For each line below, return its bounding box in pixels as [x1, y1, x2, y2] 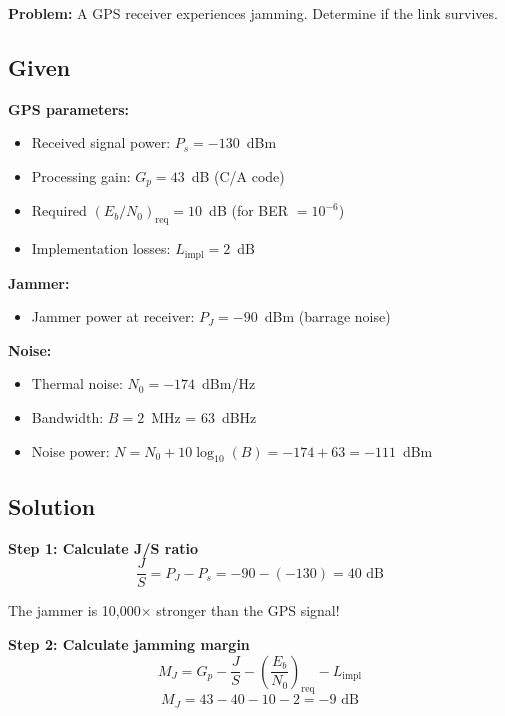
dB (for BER [209, 200, 289, 221]
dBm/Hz [202, 373, 256, 394]
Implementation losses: [31, 238, 171, 259]
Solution [8, 490, 96, 521]
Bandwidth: [31, 407, 104, 428]
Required [31, 200, 87, 221]
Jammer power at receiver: [31, 306, 195, 327]
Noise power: [31, 440, 110, 461]
